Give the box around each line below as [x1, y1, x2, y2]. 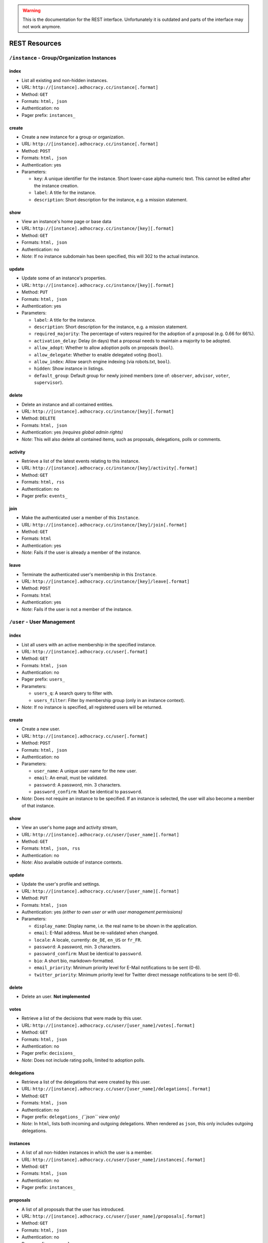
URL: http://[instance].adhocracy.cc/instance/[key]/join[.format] [21, 522, 187, 528]
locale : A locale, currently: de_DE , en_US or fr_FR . [34, 937, 142, 943]
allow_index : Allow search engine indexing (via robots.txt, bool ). [34, 358, 171, 365]
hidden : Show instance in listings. [34, 365, 104, 371]
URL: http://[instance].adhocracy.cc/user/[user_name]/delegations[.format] [21, 1086, 211, 1092]
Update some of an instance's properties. [21, 275, 107, 281]
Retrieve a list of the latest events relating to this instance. [21, 458, 140, 464]
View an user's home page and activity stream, [21, 824, 118, 830]
